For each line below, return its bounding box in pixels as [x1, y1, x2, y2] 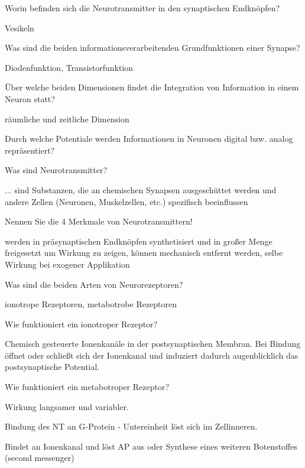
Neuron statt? [5, 92, 55, 105]
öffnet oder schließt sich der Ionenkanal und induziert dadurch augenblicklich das [5, 349, 298, 361]
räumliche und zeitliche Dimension [5, 112, 129, 125]
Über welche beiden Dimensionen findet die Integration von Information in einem [5, 81, 299, 93]
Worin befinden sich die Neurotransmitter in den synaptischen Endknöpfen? [5, 2, 280, 14]
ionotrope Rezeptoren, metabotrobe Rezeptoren [5, 298, 177, 310]
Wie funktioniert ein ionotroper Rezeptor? [5, 317, 158, 330]
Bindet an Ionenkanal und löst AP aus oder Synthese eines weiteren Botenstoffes [5, 440, 297, 452]
